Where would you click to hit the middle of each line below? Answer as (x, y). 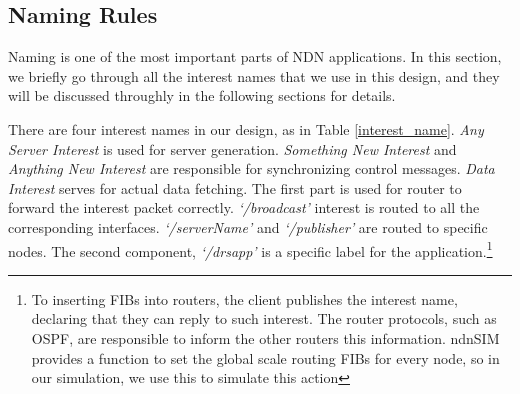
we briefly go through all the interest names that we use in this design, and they (254, 75)
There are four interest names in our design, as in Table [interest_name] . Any (246, 128)
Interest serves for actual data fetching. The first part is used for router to (235, 187)
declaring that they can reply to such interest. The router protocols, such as (264, 318)
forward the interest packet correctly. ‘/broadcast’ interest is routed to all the (244, 207)
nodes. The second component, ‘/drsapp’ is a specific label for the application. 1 (250, 249)
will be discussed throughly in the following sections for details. (202, 95)
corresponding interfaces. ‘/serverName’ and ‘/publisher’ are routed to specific (248, 226)
